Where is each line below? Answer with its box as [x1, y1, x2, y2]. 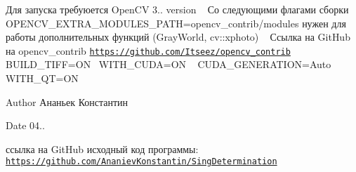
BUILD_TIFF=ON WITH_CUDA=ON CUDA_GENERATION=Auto [6, 57, 331, 72]
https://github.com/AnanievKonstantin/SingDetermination [6, 157, 277, 167]
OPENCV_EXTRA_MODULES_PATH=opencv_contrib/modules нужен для [6, 15, 346, 30]
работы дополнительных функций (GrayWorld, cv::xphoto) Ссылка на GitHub [6, 29, 350, 44]
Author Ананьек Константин [6, 94, 128, 109]
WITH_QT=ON [6, 71, 79, 86]
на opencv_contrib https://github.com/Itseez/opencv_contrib [6, 43, 291, 58]
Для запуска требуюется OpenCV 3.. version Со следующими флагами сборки [6, 2, 349, 16]
